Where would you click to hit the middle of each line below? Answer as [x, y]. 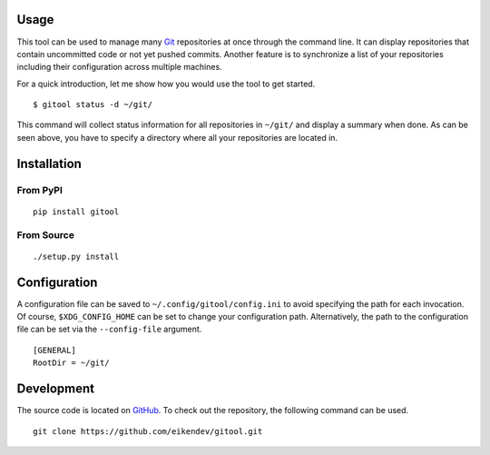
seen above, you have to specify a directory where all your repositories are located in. [177, 137]
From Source [45, 234]
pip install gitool [76, 212]
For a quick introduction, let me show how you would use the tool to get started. [166, 84]
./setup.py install [76, 256]
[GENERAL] [54, 350]
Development [56, 389]
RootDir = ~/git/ [71, 363]
